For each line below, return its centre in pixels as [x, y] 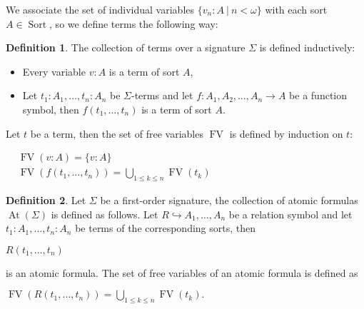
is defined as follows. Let [105, 214]
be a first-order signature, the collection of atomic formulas [229, 200]
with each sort [296, 9]
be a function [318, 95]
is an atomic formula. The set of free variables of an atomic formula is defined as [182, 272]
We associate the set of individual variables [100, 9]
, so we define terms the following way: [134, 23]
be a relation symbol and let [290, 214]
